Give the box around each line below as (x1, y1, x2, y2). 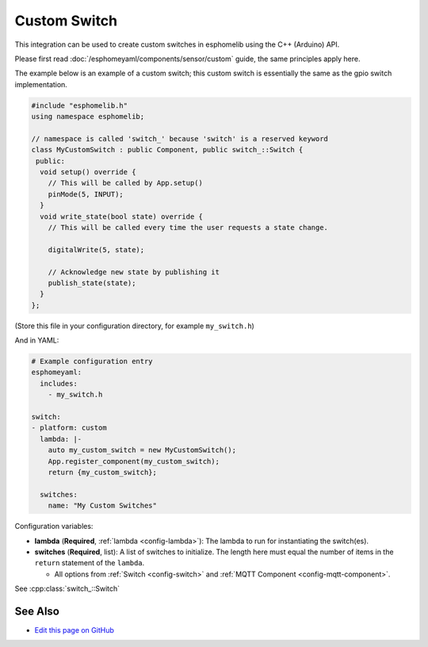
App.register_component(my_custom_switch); (48, 457, 220, 465)
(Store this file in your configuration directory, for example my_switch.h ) (14, 321, 255, 331)
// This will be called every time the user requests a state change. (48, 223, 329, 232)
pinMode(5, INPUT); (48, 190, 124, 198)
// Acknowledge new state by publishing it (48, 267, 220, 277)
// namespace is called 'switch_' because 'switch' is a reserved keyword (31, 134, 329, 143)
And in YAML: (14, 335, 59, 345)
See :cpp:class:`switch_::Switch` (14, 584, 120, 594)
